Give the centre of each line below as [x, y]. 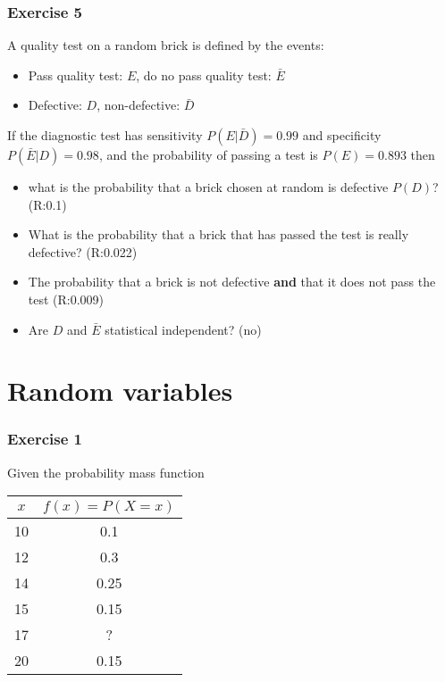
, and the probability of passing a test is [208, 154]
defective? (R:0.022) [83, 251]
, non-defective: [139, 105]
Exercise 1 [45, 439]
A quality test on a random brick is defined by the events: [166, 45]
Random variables [120, 391]
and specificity [342, 135]
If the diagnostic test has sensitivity [105, 135]
